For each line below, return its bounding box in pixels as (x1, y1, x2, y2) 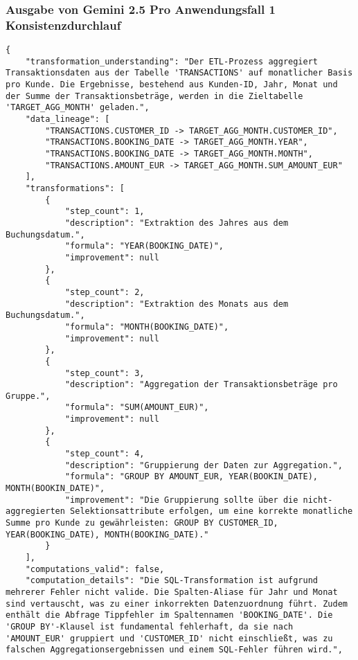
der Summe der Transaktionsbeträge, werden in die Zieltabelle (6, 91, 303, 101)
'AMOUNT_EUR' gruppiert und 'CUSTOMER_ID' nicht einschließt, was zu (6, 633, 333, 643)
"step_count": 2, (64, 287, 145, 297)
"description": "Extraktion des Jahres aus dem (64, 217, 289, 228)
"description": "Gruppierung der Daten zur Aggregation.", (64, 460, 343, 470)
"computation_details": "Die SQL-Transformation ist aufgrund (25, 576, 319, 586)
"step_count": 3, (64, 368, 145, 378)
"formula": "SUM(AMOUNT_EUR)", (64, 402, 209, 413)
